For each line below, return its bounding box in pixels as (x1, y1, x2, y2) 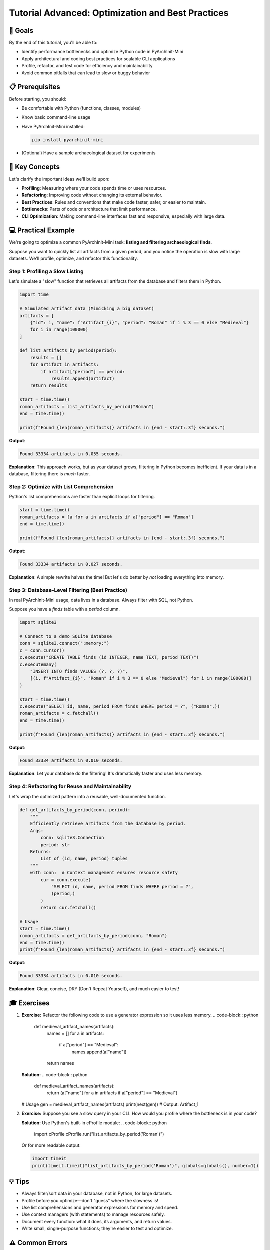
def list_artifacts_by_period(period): (19, 348, 117, 353)
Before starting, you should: (9, 96, 67, 102)
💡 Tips (9, 1177, 30, 1186)
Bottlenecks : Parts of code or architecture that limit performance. (21, 206, 157, 212)
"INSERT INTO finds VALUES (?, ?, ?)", (30, 669, 128, 674)
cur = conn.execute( (40, 877, 91, 882)
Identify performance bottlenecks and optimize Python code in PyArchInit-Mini (21, 49, 183, 55)
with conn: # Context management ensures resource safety (30, 870, 178, 876)
